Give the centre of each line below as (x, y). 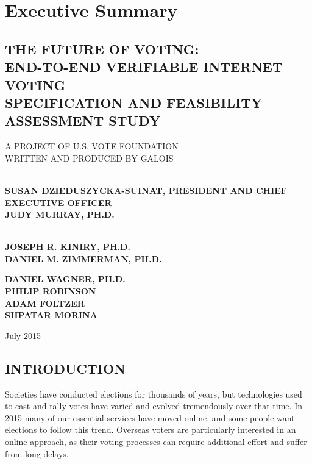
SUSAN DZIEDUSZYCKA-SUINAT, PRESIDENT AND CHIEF (146, 190)
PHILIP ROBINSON (51, 291)
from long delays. (37, 453)
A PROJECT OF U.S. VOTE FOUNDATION (92, 146)
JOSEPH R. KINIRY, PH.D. (68, 247)
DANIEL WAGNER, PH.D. (65, 279)
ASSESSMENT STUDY (83, 120)
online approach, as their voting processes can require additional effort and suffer (156, 442)
